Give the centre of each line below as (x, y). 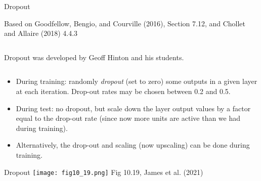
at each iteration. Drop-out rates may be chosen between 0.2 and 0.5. (123, 91)
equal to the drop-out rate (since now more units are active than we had (128, 118)
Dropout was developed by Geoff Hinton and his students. (94, 57)
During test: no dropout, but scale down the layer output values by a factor (133, 108)
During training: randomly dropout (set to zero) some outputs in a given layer (137, 81)
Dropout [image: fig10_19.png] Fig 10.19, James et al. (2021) (104, 172)
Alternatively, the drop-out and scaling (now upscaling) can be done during (133, 145)
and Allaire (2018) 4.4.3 (41, 33)
